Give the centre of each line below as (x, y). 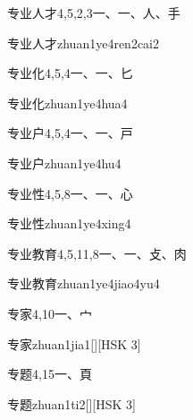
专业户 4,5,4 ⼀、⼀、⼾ (70, 133)
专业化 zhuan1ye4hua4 (67, 103)
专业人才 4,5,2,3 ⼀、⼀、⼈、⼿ (94, 13)
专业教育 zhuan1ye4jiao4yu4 (84, 283)
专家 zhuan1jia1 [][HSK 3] (74, 343)
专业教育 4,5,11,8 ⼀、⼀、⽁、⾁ (97, 253)
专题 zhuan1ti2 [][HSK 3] (71, 403)
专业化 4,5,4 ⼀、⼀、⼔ (70, 73)
